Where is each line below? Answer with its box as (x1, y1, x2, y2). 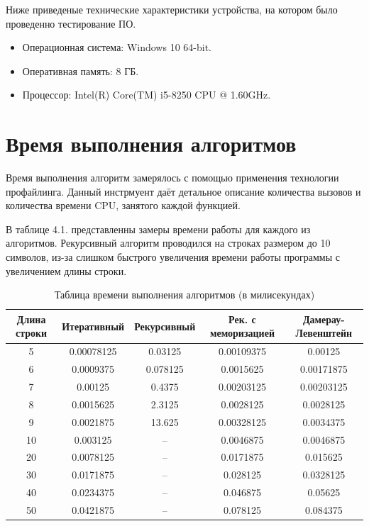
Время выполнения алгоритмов (6, 129, 297, 158)
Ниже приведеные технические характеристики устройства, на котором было (6, 2, 338, 16)
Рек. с (228, 311, 256, 326)
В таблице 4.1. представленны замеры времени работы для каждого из (6, 221, 311, 236)
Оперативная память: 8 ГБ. (22, 63, 139, 78)
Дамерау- (302, 311, 345, 326)
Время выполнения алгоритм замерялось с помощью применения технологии (6, 170, 339, 185)
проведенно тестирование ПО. (6, 16, 136, 30)
